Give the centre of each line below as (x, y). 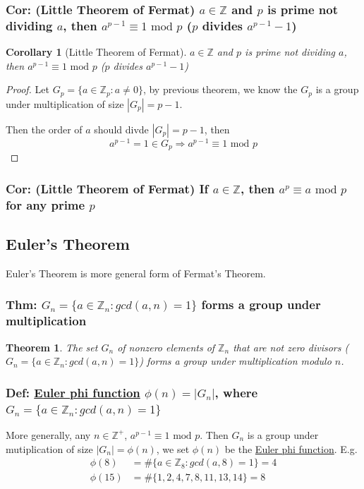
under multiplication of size (65, 103)
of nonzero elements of (166, 347)
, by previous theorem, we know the (220, 89)
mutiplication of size (49, 448)
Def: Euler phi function (73, 392)
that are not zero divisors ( (291, 347)
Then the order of (44, 129)
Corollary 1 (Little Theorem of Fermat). (96, 52)
